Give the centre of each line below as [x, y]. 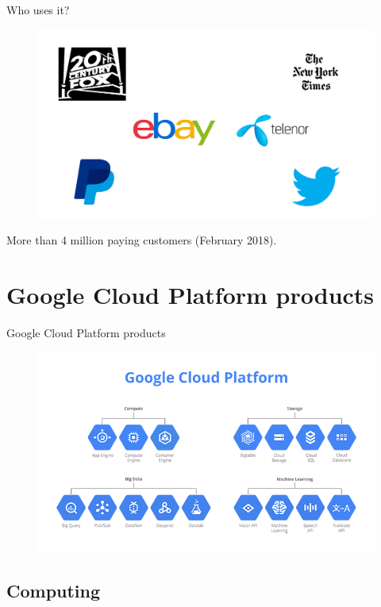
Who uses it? [38, 10]
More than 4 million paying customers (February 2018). [142, 240]
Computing [54, 591]
